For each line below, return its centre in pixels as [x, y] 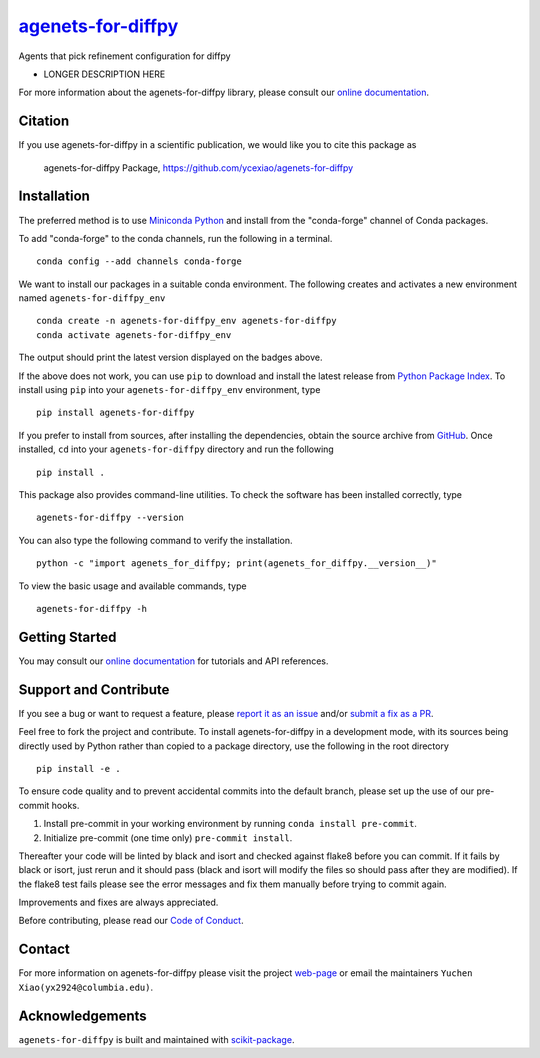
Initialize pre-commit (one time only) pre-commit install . [168, 837]
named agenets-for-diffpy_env [92, 298]
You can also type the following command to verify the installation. [156, 540]
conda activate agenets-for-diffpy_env [134, 334]
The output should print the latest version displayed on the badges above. [170, 357]
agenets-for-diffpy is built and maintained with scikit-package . [156, 1039]
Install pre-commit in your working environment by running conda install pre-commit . [230, 824]
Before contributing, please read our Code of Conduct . [131, 921]
